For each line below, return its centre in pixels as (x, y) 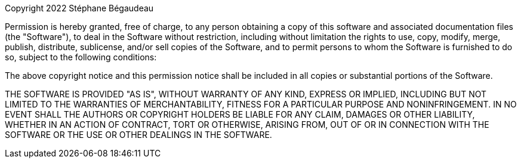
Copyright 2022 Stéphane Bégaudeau (79, 8)
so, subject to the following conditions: (81, 57)
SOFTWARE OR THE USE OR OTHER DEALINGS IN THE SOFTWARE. (138, 135)
